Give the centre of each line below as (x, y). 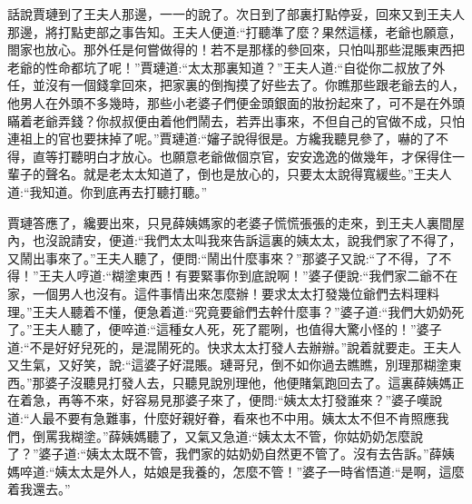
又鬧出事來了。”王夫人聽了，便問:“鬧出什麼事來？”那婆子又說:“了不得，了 (223, 257)
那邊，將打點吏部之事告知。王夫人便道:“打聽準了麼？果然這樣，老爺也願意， (235, 31)
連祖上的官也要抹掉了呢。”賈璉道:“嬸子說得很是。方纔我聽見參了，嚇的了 (222, 138)
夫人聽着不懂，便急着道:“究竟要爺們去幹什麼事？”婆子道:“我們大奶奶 (248, 311)
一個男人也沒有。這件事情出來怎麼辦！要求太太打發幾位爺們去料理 (229, 293)
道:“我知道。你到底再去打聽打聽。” (108, 191)
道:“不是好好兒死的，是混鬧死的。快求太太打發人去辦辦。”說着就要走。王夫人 (235, 346)
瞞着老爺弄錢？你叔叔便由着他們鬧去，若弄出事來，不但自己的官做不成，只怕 (236, 120)
